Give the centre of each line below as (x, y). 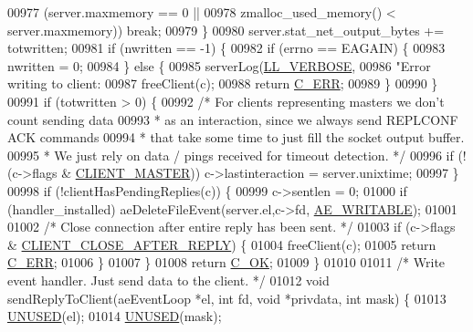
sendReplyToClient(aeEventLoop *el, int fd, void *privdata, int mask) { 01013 (227, 298)
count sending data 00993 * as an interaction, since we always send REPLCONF (233, 119)
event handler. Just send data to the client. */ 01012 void (168, 280)
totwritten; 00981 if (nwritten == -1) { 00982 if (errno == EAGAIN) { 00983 (226, 48)
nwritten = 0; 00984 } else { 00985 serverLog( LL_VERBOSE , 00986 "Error (219, 65)
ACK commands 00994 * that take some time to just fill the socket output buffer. (236, 137)
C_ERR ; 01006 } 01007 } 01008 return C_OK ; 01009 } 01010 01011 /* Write (226, 262)
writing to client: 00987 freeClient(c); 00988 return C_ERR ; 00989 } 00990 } (223, 83)
